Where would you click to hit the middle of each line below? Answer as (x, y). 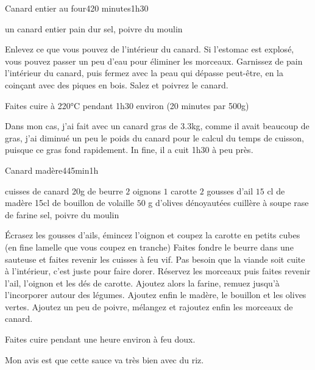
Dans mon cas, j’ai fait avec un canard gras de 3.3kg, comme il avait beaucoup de (157, 126)
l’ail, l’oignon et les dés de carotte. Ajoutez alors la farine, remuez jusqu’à (142, 283)
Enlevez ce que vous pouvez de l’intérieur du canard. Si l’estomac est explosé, (150, 49)
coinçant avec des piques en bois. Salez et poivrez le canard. (117, 84)
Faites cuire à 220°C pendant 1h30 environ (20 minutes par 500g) (127, 105)
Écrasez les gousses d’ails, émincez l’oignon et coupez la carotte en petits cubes (153, 235)
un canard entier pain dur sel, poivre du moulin (94, 28)
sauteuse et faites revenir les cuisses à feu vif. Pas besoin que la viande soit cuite (155, 259)
